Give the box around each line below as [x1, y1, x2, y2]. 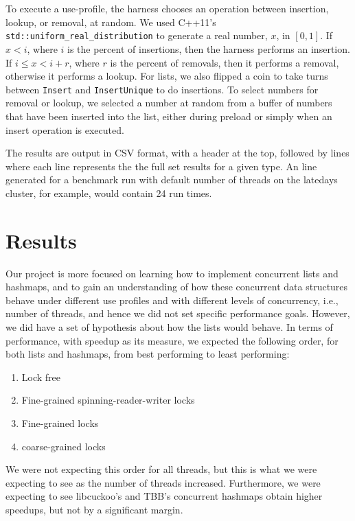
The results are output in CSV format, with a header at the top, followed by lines [5, 146, 350, 160]
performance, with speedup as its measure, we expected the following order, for [5, 333, 339, 347]
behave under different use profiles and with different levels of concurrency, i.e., [5, 292, 339, 307]
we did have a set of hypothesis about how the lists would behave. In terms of [5, 320, 333, 334]
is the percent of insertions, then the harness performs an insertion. [67, 41, 350, 56]
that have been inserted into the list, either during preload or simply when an [5, 108, 332, 123]
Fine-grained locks [21, 415, 99, 430]
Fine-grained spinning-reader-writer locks [21, 393, 195, 407]
